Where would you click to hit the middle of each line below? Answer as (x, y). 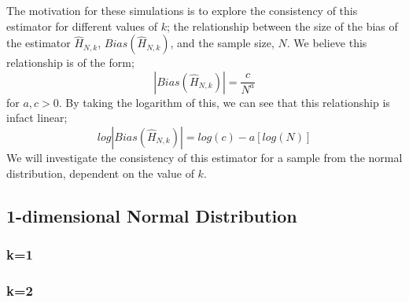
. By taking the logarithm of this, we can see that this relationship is (224, 102)
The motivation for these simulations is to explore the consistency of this (182, 10)
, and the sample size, (222, 43)
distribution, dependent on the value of (100, 173)
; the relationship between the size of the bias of (282, 26)
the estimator (39, 43)
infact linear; (37, 118)
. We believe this (327, 43)
